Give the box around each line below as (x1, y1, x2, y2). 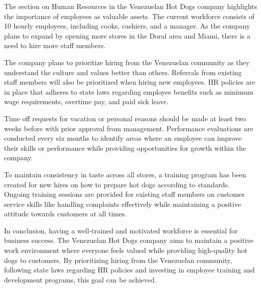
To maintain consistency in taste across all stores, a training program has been (4, 169, 246, 179)
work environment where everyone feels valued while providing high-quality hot (4, 245, 247, 255)
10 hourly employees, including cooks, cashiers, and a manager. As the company (4, 21, 250, 31)
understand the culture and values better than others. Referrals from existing (4, 67, 242, 77)
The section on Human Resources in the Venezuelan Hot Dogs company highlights (4, 1, 257, 11)
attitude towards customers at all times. (4, 208, 127, 219)
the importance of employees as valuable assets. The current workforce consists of (4, 11, 254, 21)
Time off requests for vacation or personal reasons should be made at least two (4, 113, 246, 123)
